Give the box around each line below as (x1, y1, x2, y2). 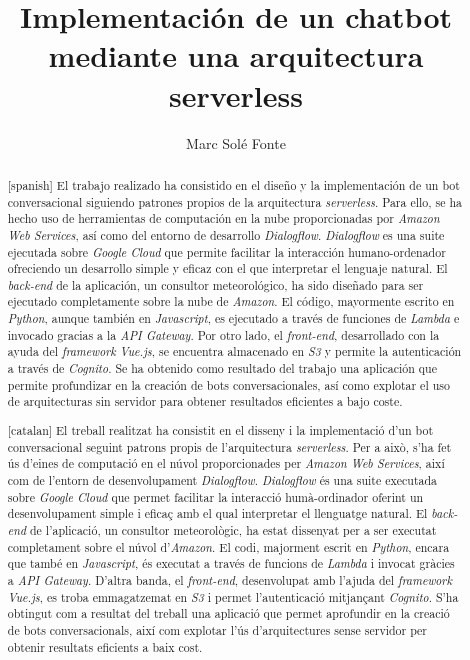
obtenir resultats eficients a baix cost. (7, 638, 203, 655)
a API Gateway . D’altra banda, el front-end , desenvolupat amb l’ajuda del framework (7, 571, 452, 588)
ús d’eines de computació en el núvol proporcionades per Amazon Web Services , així (7, 455, 445, 472)
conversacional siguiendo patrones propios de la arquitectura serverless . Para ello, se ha (7, 193, 463, 210)
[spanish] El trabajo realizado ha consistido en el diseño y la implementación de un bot (7, 176, 460, 193)
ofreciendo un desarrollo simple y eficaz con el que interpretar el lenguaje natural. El (7, 260, 448, 277)
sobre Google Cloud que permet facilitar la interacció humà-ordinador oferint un (7, 488, 424, 505)
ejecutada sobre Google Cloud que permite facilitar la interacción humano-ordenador (7, 243, 446, 260)
